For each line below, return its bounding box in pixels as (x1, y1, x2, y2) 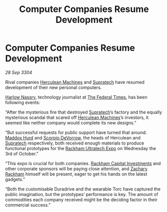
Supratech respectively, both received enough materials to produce (5, 140, 144, 146)
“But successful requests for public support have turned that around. (5, 129, 147, 135)
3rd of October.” (5, 150, 38, 156)
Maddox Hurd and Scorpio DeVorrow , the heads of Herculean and (5, 134, 141, 140)
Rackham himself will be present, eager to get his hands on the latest (5, 171, 147, 177)
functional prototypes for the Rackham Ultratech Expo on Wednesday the (5, 145, 156, 151)
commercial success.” (5, 201, 51, 208)
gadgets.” (5, 176, 25, 182)
